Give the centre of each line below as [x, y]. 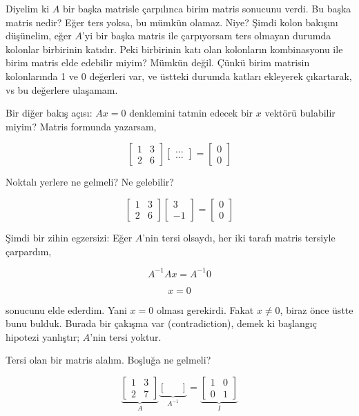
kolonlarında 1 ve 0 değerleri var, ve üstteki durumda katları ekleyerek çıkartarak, [179, 76]
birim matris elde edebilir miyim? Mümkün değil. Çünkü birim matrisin [158, 62]
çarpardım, [29, 251]
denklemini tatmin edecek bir [191, 113]
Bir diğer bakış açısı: [49, 113]
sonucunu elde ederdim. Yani [66, 309]
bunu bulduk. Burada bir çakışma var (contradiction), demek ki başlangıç [161, 323]
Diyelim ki [28, 8]
